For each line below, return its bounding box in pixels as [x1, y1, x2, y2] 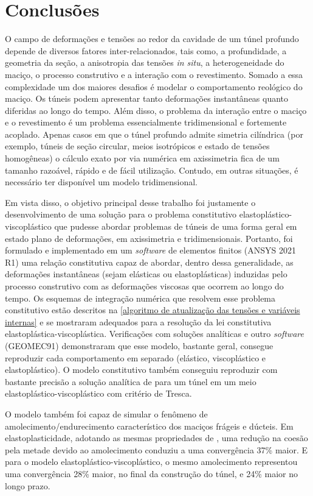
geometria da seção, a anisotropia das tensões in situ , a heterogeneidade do [5, 56, 284, 69]
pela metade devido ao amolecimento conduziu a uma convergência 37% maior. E [5, 443, 308, 456]
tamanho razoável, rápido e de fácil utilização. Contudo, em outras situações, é [5, 163, 298, 176]
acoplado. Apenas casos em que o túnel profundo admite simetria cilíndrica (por [5, 127, 303, 140]
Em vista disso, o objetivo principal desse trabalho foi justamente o [5, 196, 256, 208]
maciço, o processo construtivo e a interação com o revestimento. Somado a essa [5, 68, 303, 80]
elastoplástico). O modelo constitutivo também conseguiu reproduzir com [5, 363, 278, 376]
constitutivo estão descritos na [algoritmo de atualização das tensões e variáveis [5, 303, 300, 316]
